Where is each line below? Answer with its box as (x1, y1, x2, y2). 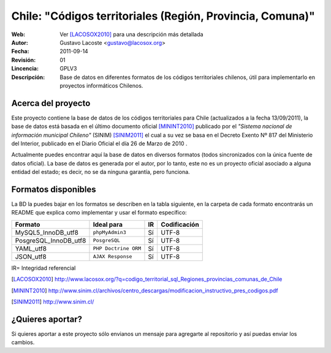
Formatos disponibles (11, 184, 96, 194)
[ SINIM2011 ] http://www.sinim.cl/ (11, 298, 94, 305)
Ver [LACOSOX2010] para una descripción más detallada (59, 31, 204, 38)
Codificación (161, 220, 199, 229)
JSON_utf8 (15, 252, 47, 260)
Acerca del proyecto (11, 98, 91, 108)
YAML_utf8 (15, 244, 47, 252)
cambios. (11, 339, 35, 346)
